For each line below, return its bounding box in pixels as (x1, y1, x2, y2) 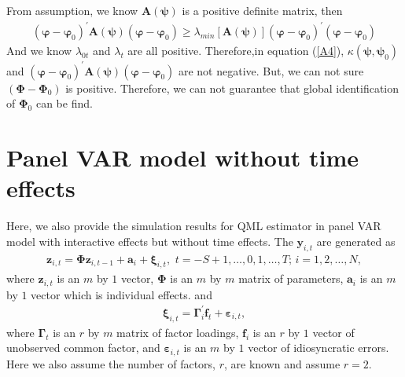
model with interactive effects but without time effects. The (6, 232, 293, 249)
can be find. (35, 95, 93, 112)
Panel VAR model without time (6, 141, 359, 173)
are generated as (316, 232, 396, 249)
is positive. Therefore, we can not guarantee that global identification (65, 79, 399, 96)
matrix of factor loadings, (116, 324, 239, 340)
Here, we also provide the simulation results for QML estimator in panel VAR (6, 218, 381, 234)
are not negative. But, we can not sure (178, 62, 364, 79)
